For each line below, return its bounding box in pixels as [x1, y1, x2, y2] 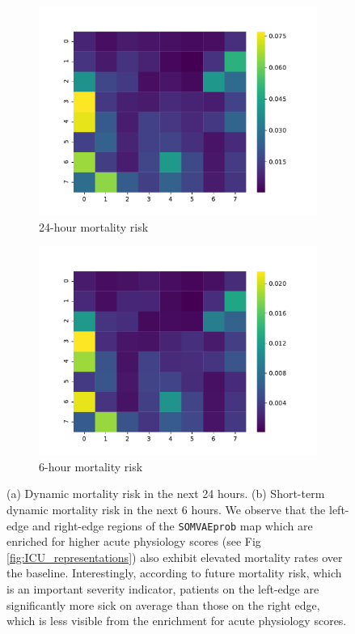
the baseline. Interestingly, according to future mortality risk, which [6, 564, 342, 581]
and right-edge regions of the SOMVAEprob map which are [32, 517, 313, 534]
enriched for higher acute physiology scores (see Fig [6, 533, 261, 550]
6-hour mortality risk [39, 457, 143, 474]
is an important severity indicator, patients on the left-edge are [6, 581, 319, 597]
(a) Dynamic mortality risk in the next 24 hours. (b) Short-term [6, 485, 325, 502]
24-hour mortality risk [39, 218, 149, 235]
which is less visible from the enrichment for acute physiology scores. [6, 612, 347, 629]
